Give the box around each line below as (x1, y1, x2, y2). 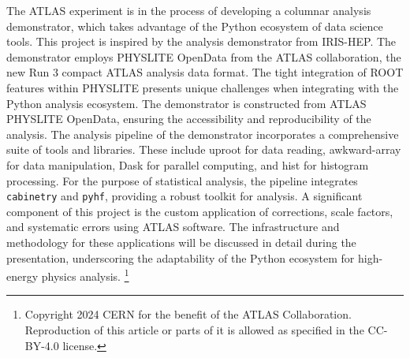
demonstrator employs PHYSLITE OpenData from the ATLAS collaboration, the (6, 48, 401, 65)
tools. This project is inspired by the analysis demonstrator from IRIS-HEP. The (6, 33, 397, 50)
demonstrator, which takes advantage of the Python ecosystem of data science (6, 17, 383, 34)
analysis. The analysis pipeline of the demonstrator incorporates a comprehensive (6, 125, 399, 142)
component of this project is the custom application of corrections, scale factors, (6, 203, 393, 219)
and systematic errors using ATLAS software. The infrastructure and (6, 218, 340, 235)
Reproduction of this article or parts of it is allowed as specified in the (24, 322, 364, 337)
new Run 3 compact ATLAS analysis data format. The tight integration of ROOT (6, 64, 404, 80)
